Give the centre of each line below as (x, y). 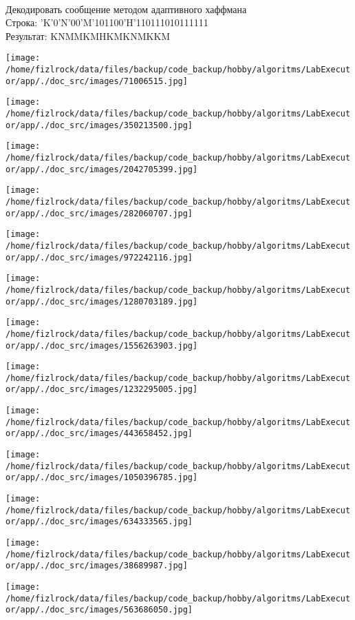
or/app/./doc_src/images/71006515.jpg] (97, 81)
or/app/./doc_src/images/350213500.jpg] (99, 125)
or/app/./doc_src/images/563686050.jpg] (99, 610)
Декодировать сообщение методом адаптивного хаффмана (126, 9)
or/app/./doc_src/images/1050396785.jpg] (102, 478)
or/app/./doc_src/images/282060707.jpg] (99, 213)
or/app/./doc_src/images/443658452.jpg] (99, 434)
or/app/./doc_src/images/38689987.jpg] (97, 566)
